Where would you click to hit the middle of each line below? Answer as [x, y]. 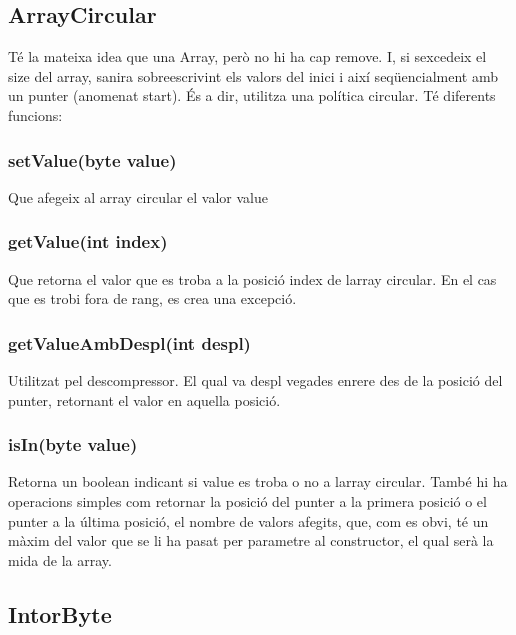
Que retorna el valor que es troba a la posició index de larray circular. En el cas [252, 278]
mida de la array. [60, 559]
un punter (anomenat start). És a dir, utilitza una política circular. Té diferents [252, 95]
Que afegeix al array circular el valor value [138, 196]
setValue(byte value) [92, 159]
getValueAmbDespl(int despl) [129, 342]
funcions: [35, 114]
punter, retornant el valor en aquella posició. [144, 399]
